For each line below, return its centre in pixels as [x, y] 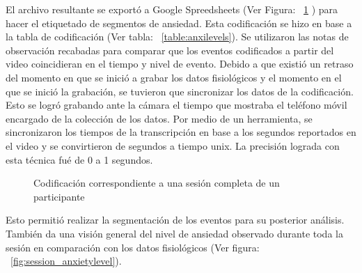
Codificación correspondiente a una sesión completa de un [157, 183]
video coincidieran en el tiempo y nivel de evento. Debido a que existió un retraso [180, 64]
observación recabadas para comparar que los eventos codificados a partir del [170, 50]
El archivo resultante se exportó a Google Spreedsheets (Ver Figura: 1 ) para [172, 9]
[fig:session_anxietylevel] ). [66, 261]
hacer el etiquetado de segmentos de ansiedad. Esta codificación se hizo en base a [179, 23]
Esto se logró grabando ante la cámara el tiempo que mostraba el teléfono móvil [176, 105]
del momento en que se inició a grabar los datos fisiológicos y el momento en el [174, 77]
